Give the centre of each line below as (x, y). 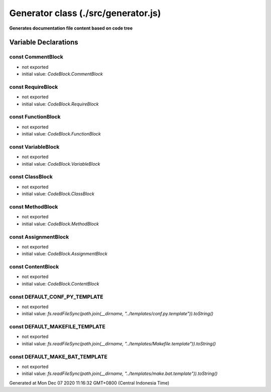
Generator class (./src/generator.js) (85, 13)
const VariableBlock (34, 147)
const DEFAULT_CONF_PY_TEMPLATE (56, 297)
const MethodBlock (34, 207)
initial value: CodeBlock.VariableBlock (61, 164)
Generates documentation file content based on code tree (71, 28)
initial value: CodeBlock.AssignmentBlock (65, 254)
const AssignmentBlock (39, 237)
